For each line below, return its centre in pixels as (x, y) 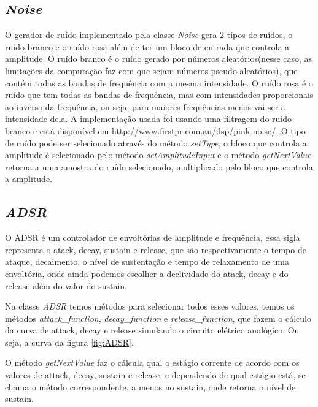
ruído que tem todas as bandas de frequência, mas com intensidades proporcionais (159, 95)
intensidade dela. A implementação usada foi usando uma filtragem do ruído (148, 119)
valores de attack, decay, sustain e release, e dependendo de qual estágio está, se (155, 375)
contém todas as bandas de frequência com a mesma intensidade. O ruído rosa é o (159, 82)
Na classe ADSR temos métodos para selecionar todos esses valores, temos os (150, 306)
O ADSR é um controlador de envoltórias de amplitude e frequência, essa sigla (153, 238)
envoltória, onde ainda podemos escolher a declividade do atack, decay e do (147, 273)
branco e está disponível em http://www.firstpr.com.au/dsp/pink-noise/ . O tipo (155, 130)
